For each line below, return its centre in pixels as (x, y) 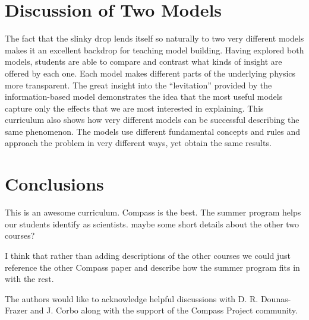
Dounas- (276, 298)
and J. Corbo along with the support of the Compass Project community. (164, 310)
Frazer (16, 310)
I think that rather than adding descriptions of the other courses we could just (148, 255)
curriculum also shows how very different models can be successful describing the (152, 120)
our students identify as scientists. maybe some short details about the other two (152, 224)
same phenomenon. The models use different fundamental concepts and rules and (153, 131)
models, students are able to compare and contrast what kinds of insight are (144, 61)
